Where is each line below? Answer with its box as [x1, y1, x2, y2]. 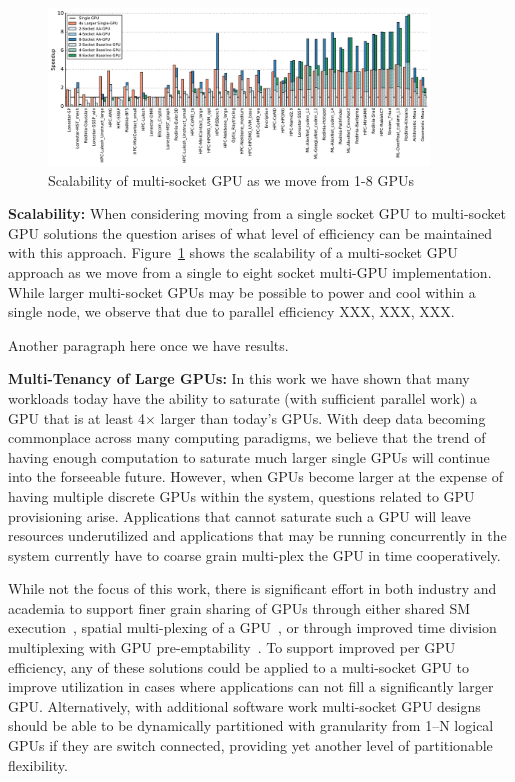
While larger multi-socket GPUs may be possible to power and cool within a [8, 281, 476, 302]
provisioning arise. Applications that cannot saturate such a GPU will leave [8, 505, 471, 526]
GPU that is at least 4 [8, 407, 145, 428]
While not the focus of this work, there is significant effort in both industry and [8, 578, 497, 599]
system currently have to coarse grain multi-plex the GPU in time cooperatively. [8, 544, 501, 565]
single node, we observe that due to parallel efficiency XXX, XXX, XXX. [8, 301, 455, 322]
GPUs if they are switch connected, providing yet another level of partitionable [8, 735, 493, 756]
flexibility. [8, 754, 68, 775]
